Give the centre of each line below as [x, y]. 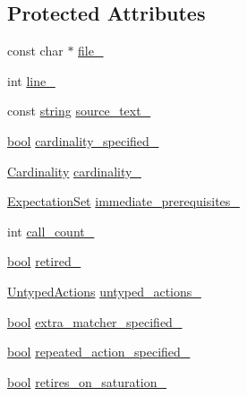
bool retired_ [44, 261]
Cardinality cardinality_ [74, 171]
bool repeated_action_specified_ [99, 352]
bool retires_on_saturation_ [87, 381]
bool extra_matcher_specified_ [95, 321]
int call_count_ [51, 231]
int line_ [31, 80]
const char [35, 51]
